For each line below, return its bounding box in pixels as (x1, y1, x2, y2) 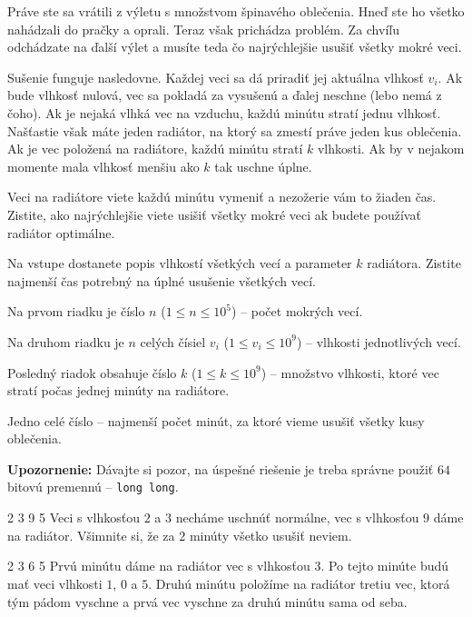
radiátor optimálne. (7, 223, 115, 242)
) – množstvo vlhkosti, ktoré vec (261, 363, 439, 382)
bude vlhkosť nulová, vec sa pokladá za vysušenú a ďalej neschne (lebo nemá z (7, 85, 442, 104)
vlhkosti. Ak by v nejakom (317, 139, 465, 158)
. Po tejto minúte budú (320, 556, 449, 575)
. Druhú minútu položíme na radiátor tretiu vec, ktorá (148, 573, 450, 592)
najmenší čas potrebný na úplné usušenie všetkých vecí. (7, 271, 316, 290)
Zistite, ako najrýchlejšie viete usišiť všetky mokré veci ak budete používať (7, 204, 421, 224)
